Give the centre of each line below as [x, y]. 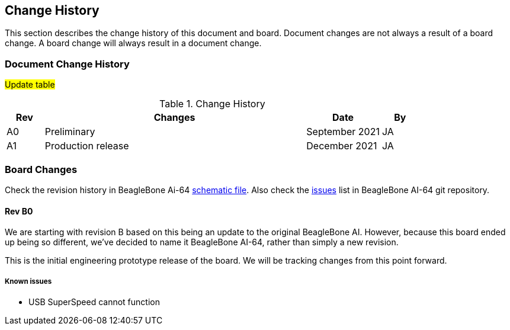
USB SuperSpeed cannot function [94, 302]
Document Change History [67, 64]
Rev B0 [19, 211]
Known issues [28, 281]
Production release [87, 146]
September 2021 [343, 132]
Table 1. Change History [212, 104]
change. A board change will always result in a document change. [133, 43]
